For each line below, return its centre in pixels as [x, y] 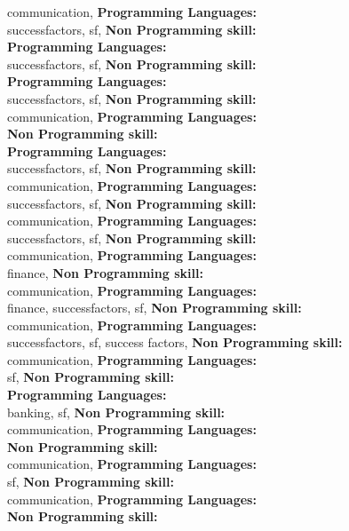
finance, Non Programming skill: [105, 272]
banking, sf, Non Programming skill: [116, 412]
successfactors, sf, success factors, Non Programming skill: [175, 342]
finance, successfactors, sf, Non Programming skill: [155, 308]
